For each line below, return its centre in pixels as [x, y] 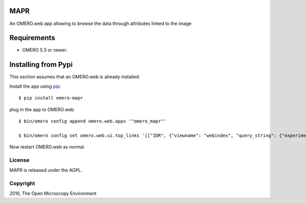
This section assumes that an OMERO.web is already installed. [75, 77]
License [20, 160]
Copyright [22, 183]
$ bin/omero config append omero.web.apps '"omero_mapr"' [93, 121]
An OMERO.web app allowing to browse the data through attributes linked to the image [100, 23]
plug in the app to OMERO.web [42, 109]
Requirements [32, 38]
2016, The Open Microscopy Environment [53, 193]
